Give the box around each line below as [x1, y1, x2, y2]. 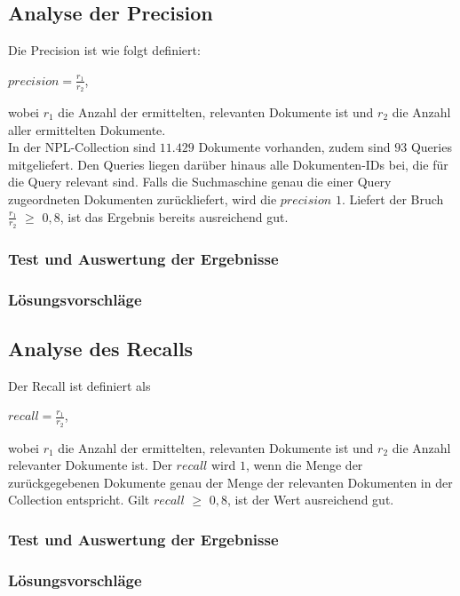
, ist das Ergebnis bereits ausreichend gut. [59, 207, 289, 226]
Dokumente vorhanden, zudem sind [198, 138, 391, 156]
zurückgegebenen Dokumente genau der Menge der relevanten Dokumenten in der [8, 473, 453, 491]
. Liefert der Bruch [341, 190, 444, 208]
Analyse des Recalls [8, 334, 194, 362]
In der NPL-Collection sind [8, 138, 156, 156]
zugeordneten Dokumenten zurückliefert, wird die [8, 190, 277, 208]
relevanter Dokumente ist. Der [8, 456, 172, 474]
